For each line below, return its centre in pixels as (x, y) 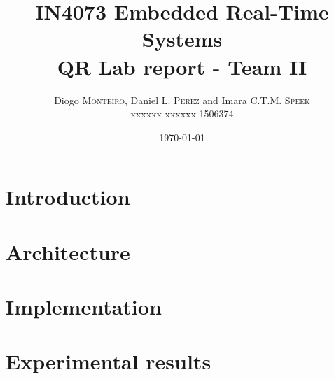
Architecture (68, 251)
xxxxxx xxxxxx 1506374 (182, 114)
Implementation (84, 307)
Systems (182, 39)
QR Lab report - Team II (182, 66)
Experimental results (109, 361)
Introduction (68, 197)
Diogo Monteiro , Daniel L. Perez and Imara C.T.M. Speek (182, 100)
